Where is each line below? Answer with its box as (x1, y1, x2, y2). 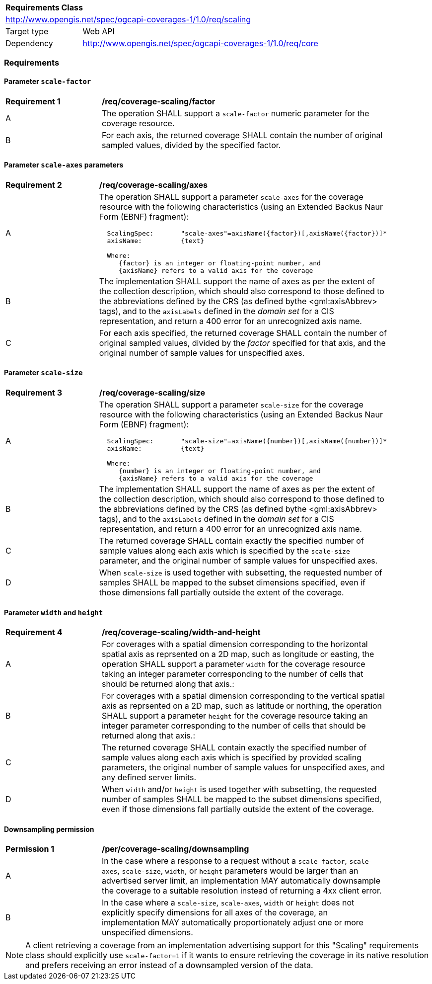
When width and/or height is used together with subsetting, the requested (102, 784, 377, 795)
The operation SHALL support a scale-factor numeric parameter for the (102, 108, 369, 118)
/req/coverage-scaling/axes (99, 179, 208, 190)
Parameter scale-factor (4, 77, 91, 85)
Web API (82, 26, 115, 36)
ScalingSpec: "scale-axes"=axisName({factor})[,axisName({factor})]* (107, 229, 387, 237)
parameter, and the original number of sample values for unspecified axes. (99, 556, 378, 566)
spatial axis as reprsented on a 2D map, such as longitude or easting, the (102, 649, 374, 659)
